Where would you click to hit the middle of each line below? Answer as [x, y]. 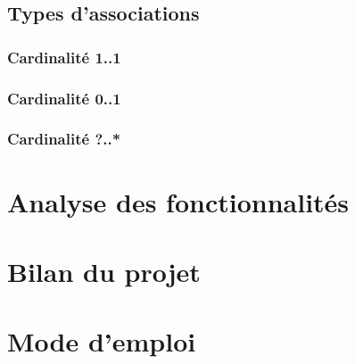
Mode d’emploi [102, 341]
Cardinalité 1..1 [64, 57]
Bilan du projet [104, 271]
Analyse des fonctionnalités [178, 201]
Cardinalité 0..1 [64, 98]
